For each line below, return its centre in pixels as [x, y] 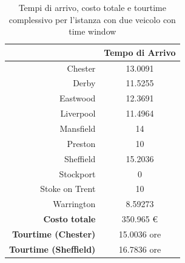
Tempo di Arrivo [140, 52]
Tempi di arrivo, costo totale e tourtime [92, 7]
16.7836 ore [140, 249]
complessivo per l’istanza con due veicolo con [92, 19]
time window [92, 31]
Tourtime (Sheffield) [52, 249]
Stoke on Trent [68, 189]
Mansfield [78, 128]
